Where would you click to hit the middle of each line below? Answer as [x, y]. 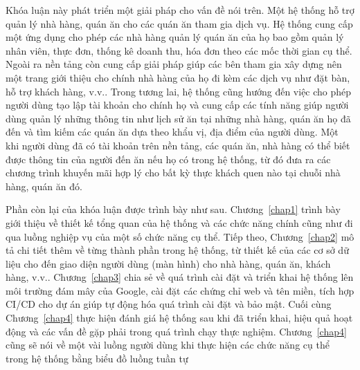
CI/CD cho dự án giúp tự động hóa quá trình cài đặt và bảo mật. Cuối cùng [169, 304]
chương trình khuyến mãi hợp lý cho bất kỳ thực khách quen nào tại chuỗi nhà [173, 173]
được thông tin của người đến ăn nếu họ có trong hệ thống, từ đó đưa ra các [168, 159]
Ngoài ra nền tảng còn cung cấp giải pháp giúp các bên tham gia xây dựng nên [174, 64]
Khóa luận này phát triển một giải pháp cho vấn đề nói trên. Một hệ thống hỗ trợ [180, 10]
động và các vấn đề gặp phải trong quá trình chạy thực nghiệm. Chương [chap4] [176, 331]
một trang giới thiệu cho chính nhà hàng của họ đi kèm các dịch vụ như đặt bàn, [178, 77]
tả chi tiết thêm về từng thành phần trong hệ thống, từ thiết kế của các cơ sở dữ [177, 250]
